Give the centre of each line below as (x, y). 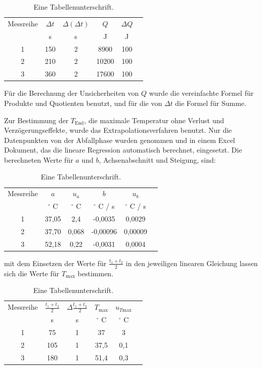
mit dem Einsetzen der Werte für (55, 263)
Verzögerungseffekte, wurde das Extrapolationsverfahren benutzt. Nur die (118, 130)
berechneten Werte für (39, 159)
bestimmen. (96, 273)
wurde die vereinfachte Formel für (201, 93)
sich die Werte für (32, 273)
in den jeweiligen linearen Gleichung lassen (192, 263)
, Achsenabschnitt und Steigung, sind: (157, 159)
